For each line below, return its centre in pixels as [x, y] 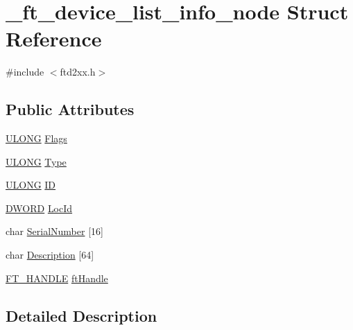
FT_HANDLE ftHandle [57, 278]
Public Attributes [70, 109]
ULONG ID [31, 185]
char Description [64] [50, 255]
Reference [54, 38]
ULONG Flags [36, 138]
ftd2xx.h [78, 72]
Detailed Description [81, 315]
